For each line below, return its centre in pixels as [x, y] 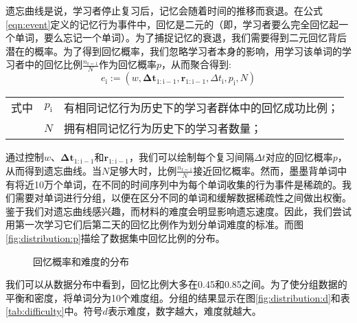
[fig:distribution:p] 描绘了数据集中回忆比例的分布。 [115, 238]
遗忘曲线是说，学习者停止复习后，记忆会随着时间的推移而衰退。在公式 [164, 10]
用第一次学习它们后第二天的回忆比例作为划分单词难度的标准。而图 [154, 224]
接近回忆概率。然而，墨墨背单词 [265, 170]
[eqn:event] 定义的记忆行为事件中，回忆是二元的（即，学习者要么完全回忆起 [172, 24]
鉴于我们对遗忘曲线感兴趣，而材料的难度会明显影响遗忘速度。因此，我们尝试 [178, 211]
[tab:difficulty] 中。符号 [54, 311]
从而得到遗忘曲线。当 [54, 170]
